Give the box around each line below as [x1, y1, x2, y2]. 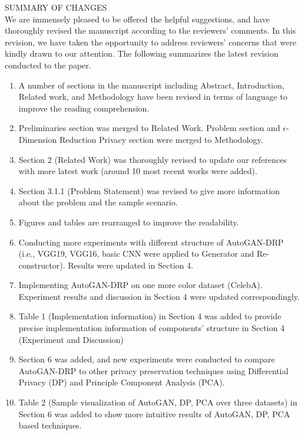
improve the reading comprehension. [18, 102, 150, 114]
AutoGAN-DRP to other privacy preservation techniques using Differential [18, 364, 289, 377]
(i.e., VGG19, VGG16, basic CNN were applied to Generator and [18, 247, 255, 260]
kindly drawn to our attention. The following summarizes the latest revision [5, 47, 279, 60]
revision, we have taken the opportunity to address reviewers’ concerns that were [5, 35, 296, 48]
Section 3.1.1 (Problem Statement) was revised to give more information [18, 184, 280, 197]
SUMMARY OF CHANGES [5, 1, 107, 13]
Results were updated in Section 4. [68, 259, 193, 271]
